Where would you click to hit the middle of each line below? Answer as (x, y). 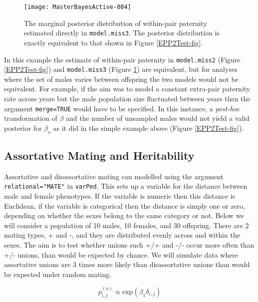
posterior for (23, 128)
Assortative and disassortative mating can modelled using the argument (114, 176)
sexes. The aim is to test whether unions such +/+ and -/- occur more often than (129, 245)
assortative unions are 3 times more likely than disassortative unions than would (127, 264)
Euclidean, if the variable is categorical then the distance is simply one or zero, (125, 205)
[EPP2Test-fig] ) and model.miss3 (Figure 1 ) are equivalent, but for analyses (121, 69)
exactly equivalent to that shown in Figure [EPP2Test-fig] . (114, 42)
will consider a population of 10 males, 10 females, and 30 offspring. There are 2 (127, 225)
